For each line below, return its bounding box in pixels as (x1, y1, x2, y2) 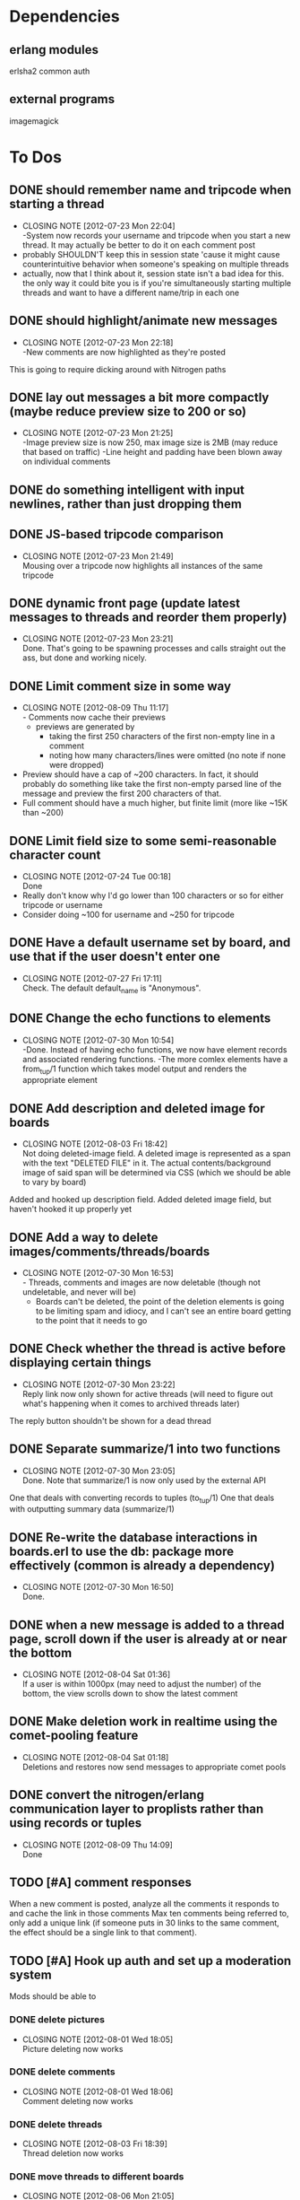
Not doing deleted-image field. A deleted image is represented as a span (21, 1148, 291, 1159)
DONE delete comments (9, 2065, 116, 2078)
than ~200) (21, 808, 64, 818)
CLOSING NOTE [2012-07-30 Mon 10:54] (21, 1035, 175, 1045)
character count (9, 847, 101, 862)
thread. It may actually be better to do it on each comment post (21, 240, 256, 250)
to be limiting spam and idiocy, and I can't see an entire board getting (35, 1305, 291, 1316)
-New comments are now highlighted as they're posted (21, 346, 226, 357)
